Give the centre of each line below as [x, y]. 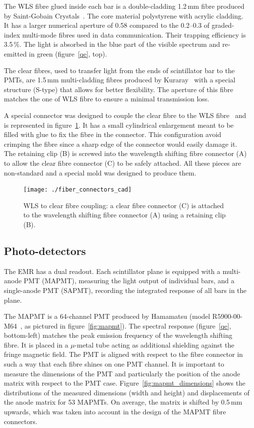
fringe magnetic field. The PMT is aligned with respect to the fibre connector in [124, 354]
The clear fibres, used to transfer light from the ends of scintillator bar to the [119, 70]
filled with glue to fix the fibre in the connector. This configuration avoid [113, 134]
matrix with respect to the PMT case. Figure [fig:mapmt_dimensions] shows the [125, 383]
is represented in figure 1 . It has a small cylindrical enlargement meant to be [119, 125]
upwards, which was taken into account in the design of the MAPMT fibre [115, 412]
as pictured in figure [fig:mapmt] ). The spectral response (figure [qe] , [128, 325]
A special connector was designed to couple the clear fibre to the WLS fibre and [125, 115]
